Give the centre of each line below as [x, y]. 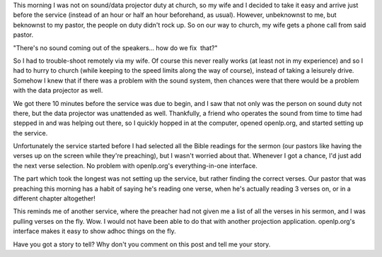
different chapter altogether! [54, 198]
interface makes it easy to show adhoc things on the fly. [94, 231]
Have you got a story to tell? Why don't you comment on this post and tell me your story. [142, 244]
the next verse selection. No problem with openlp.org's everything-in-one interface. [135, 165]
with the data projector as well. [58, 90]
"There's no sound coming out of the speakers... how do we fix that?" [115, 48]
